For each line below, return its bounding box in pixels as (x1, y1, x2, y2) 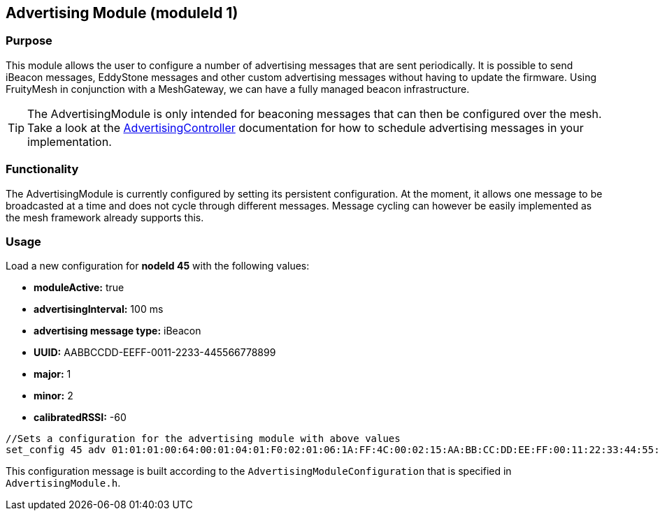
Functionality (6, 162, 79, 177)
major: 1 (34, 368, 71, 381)
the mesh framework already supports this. (6, 211, 204, 223)
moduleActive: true (34, 281, 124, 294)
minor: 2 (34, 390, 73, 402)
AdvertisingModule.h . (6, 477, 121, 489)
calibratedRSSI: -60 (34, 411, 127, 424)
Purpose (6, 34, 52, 48)
